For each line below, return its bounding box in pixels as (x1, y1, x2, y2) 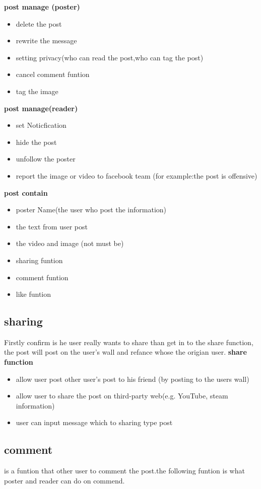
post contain (4, 187, 48, 198)
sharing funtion (16, 255, 63, 265)
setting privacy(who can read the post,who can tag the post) (16, 52, 204, 62)
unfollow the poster (16, 153, 76, 164)
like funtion (16, 289, 51, 299)
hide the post (16, 136, 57, 147)
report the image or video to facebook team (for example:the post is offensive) (16, 170, 257, 181)
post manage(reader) (4, 103, 78, 113)
